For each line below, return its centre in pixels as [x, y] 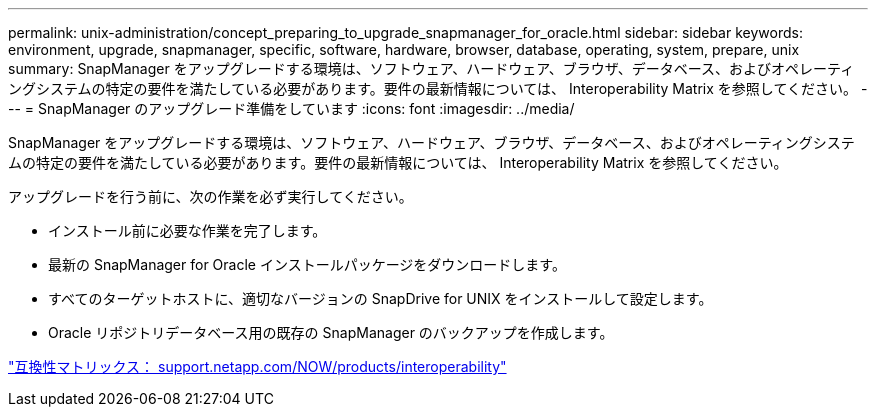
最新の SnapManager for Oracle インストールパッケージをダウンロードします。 [307, 264]
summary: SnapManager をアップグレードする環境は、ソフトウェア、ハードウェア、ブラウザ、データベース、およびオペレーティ [431, 68]
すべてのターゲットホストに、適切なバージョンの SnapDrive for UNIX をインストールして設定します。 [380, 298]
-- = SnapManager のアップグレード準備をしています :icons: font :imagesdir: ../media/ [291, 108]
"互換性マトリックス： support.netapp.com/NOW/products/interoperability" [257, 366]
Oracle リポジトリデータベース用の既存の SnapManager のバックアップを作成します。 [331, 332]
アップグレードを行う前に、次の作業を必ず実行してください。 [210, 196]
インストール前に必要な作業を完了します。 [187, 230]
